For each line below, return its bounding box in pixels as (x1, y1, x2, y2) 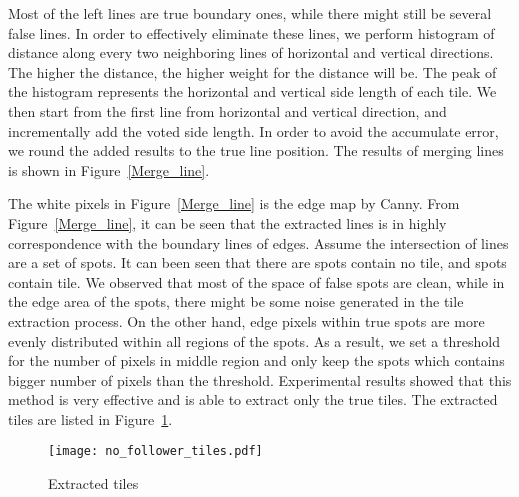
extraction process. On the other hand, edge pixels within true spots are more (8, 310, 485, 331)
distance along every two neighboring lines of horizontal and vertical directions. (8, 42, 494, 63)
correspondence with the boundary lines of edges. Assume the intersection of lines (8, 232, 509, 253)
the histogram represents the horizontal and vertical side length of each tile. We (8, 81, 497, 102)
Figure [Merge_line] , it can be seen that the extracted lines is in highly (8, 212, 447, 233)
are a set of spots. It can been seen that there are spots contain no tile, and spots (8, 252, 507, 273)
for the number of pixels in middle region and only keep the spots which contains (8, 350, 505, 371)
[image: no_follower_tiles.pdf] (48, 444, 263, 459)
